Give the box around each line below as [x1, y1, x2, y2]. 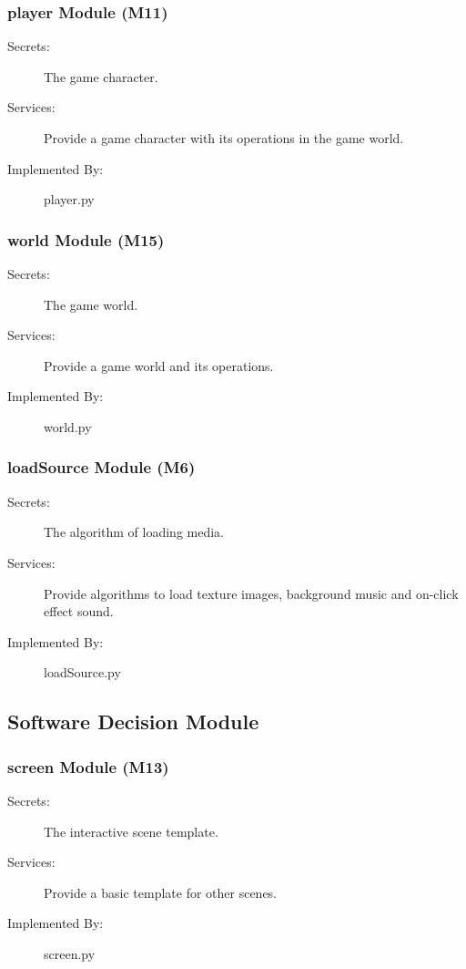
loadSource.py [44, 663, 121, 682]
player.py [44, 190, 95, 209]
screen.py [44, 943, 96, 963]
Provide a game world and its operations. [44, 356, 274, 375]
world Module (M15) [7, 228, 165, 251]
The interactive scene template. [44, 821, 218, 840]
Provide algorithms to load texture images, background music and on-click [44, 583, 459, 603]
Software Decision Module [7, 707, 259, 736]
